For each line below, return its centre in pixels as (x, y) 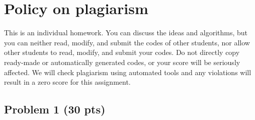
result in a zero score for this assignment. (67, 82)
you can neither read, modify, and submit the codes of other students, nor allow (127, 42)
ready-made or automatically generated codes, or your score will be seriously (122, 62)
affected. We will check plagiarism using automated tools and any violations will (128, 72)
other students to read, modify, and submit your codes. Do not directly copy (122, 52)
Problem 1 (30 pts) (55, 109)
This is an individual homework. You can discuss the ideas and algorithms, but (126, 33)
